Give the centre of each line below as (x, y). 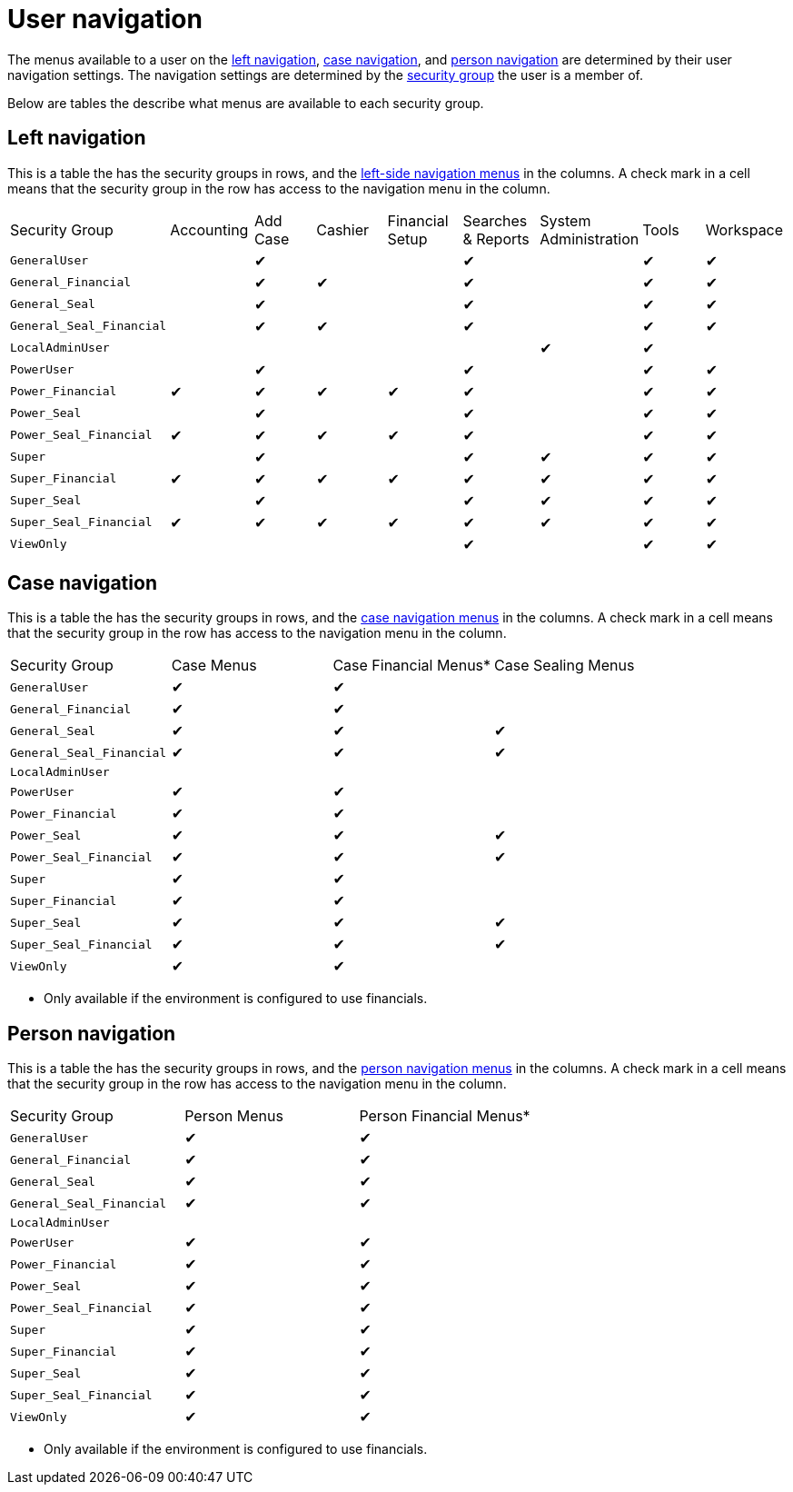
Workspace (744, 229)
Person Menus (234, 1116)
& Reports (496, 239)
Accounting (209, 229)
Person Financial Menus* (445, 1116)
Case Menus (214, 666)
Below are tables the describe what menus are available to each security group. (246, 103)
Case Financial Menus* (412, 666)
